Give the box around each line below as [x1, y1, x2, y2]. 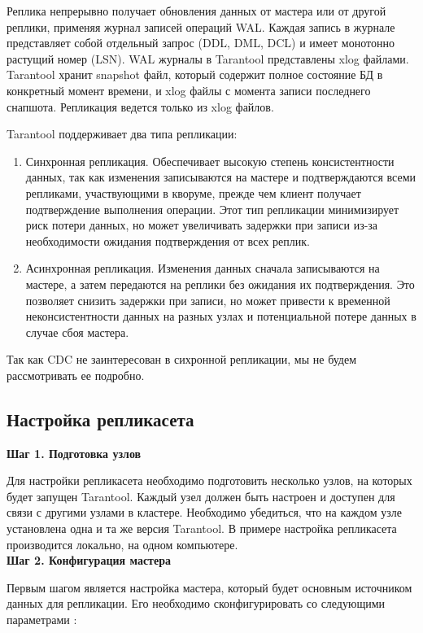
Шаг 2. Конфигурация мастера [7, 552, 171, 569]
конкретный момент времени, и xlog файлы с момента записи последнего [7, 81, 371, 98]
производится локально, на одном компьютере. [7, 535, 238, 552]
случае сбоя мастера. [25, 323, 129, 340]
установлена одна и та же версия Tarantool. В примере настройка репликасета [7, 520, 397, 537]
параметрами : [7, 611, 77, 628]
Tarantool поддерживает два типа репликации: [7, 125, 238, 142]
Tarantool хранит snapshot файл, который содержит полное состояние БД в [7, 66, 383, 83]
